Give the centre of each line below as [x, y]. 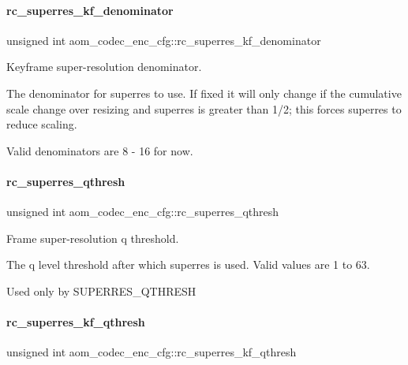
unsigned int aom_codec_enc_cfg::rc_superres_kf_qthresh [152, 352]
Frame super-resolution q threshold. [93, 238]
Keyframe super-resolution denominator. [104, 67]
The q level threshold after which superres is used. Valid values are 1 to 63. [188, 264]
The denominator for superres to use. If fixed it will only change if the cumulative [204, 93]
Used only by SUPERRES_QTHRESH [101, 291]
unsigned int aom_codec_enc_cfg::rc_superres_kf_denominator [164, 40]
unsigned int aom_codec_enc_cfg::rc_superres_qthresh [143, 212]
